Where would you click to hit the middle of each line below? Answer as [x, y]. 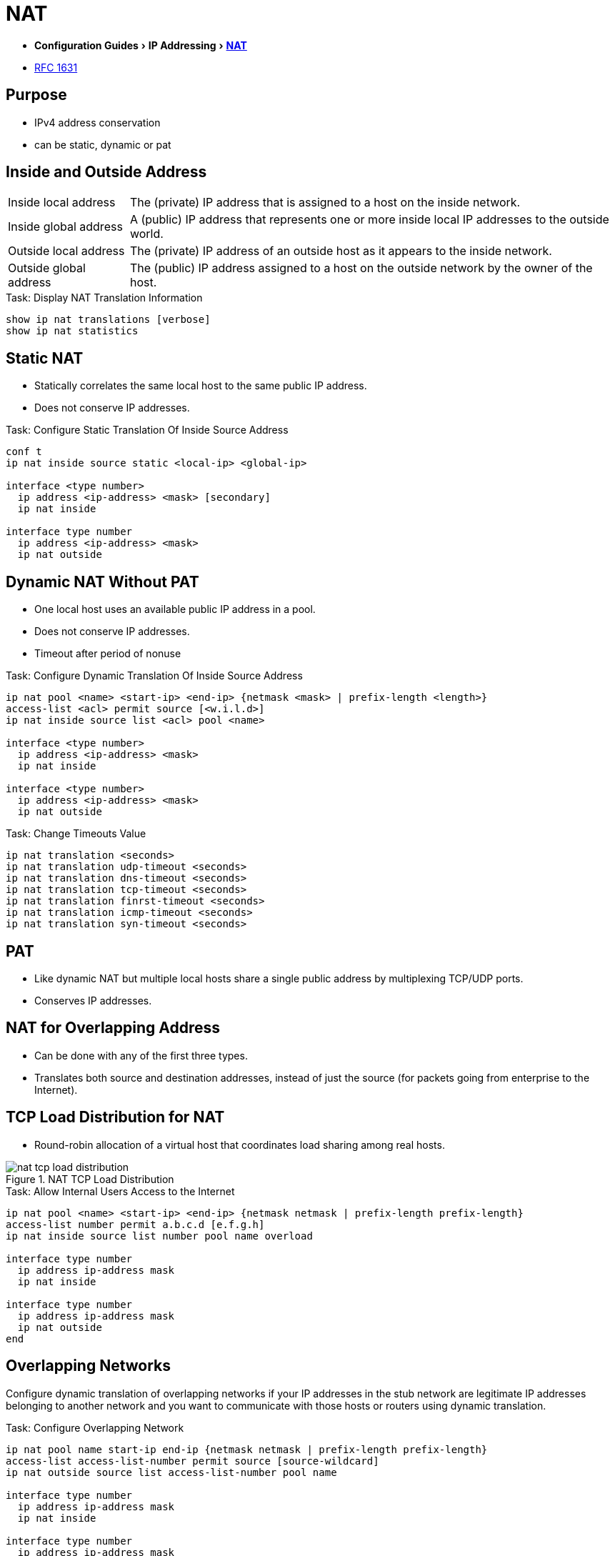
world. [146, 234]
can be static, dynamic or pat [103, 144]
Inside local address [62, 203]
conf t [24, 452]
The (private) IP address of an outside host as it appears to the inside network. [341, 251]
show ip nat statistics [72, 331]
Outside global [47, 268]
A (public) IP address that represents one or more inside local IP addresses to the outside [369, 220]
